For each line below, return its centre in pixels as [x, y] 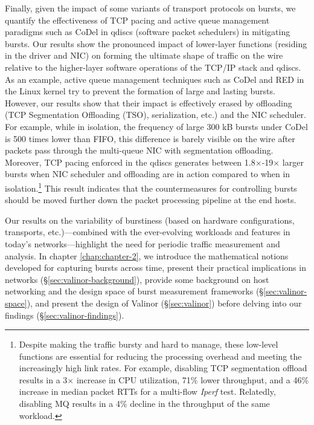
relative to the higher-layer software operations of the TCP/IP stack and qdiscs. [153, 67]
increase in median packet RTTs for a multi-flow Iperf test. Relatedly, [147, 391]
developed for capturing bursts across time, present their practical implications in [155, 268]
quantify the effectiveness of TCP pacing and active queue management [137, 20]
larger [293, 162]
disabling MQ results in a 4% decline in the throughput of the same [144, 404]
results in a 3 [43, 379]
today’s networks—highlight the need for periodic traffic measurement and [143, 243]
